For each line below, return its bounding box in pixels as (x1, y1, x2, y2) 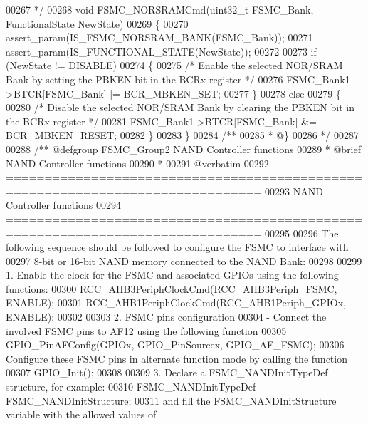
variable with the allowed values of (6, 407, 157, 422)
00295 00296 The (265, 225, 339, 240)
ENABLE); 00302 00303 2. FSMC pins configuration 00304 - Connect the (6, 309, 327, 324)
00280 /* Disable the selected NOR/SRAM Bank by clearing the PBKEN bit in (6, 100, 354, 115)
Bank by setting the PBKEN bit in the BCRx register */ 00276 (6, 71, 283, 86)
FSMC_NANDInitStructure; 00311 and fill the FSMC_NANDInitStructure (6, 393, 337, 408)
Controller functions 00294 (6, 197, 121, 212)
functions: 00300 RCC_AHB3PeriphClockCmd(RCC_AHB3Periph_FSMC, (6, 281, 337, 296)
